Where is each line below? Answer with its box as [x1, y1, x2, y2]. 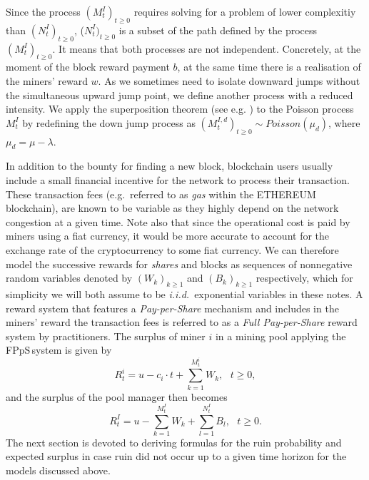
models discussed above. [6, 463, 111, 478]
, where [328, 115, 360, 130]
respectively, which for [256, 270, 353, 285]
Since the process [6, 4, 81, 19]
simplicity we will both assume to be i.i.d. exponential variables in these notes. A [6, 286, 363, 301]
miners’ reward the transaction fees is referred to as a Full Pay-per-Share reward [6, 315, 358, 330]
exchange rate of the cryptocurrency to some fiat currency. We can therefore [6, 242, 339, 257]
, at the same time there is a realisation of [177, 59, 361, 74]
